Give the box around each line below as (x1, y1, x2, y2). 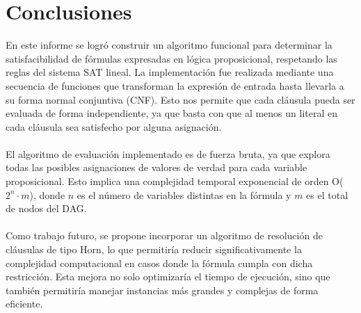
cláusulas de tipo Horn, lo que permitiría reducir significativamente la (6, 242, 302, 257)
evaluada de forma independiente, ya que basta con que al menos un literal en (6, 106, 338, 120)
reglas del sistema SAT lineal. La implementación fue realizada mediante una (6, 65, 334, 79)
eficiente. (6, 296, 43, 311)
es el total (306, 187, 348, 202)
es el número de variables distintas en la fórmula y (77, 187, 291, 202)
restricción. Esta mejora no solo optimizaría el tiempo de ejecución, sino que (6, 269, 330, 284)
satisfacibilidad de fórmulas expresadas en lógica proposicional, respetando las (6, 51, 337, 65)
